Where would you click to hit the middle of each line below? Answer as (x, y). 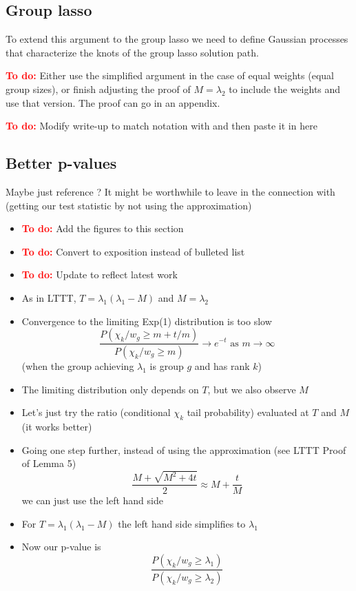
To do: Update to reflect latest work (100, 274)
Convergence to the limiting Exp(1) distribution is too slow (147, 321)
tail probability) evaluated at (248, 412)
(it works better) (57, 426)
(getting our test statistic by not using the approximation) (129, 205)
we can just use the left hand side (92, 500)
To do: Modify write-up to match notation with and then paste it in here (161, 126)
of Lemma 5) (49, 463)
